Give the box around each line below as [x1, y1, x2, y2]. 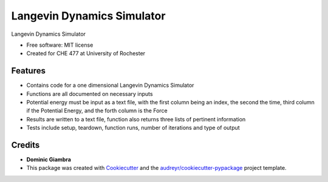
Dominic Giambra [26, 156, 71, 163]
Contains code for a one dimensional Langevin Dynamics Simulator [26, 82, 194, 89]
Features [11, 66, 46, 76]
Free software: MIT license [26, 41, 94, 49]
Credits [11, 140, 40, 150]
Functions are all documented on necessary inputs [26, 90, 153, 97]
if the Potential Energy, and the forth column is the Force [26, 107, 168, 115]
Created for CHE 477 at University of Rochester [26, 50, 146, 57]
